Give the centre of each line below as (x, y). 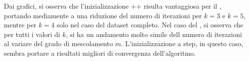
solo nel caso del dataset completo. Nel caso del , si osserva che (150, 25)
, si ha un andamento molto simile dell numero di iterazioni (154, 34)
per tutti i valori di (32, 34)
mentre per (20, 25)
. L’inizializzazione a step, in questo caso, (182, 43)
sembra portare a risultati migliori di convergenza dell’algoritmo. (100, 53)
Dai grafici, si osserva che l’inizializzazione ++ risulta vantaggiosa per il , (113, 6)
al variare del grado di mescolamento (58, 43)
